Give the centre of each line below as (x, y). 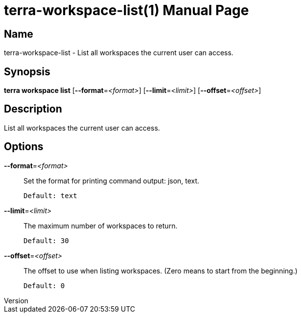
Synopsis (27, 71)
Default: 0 (44, 285)
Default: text (50, 195)
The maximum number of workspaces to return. (101, 226)
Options (24, 147)
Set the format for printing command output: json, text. (112, 181)
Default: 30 (46, 240)
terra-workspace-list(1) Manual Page (127, 10)
